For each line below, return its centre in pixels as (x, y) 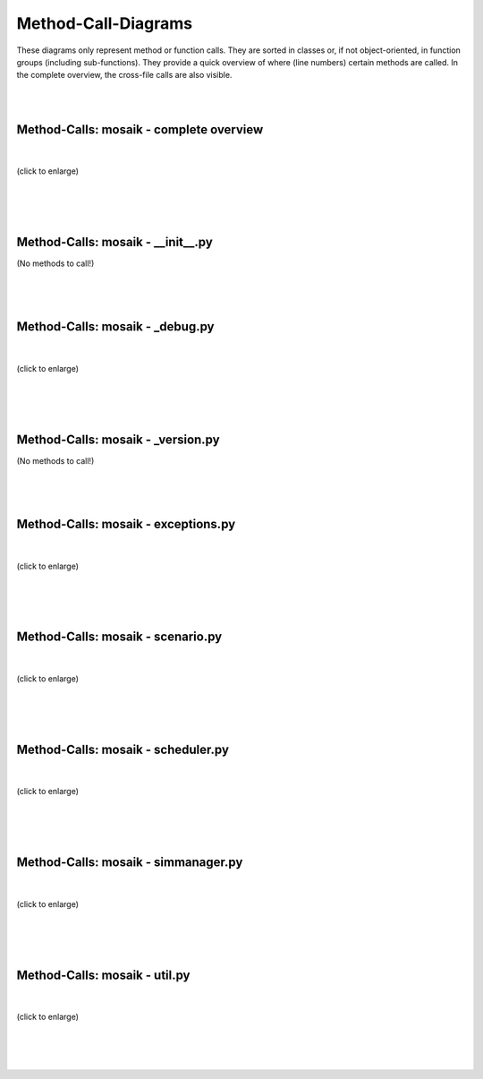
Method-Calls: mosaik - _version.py (118, 439)
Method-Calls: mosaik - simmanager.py (130, 863)
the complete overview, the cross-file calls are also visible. (124, 75)
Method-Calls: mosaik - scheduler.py (123, 749)
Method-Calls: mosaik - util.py (103, 975)
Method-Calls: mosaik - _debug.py (115, 327)
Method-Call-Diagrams (104, 23)
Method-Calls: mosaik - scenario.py (119, 637)
